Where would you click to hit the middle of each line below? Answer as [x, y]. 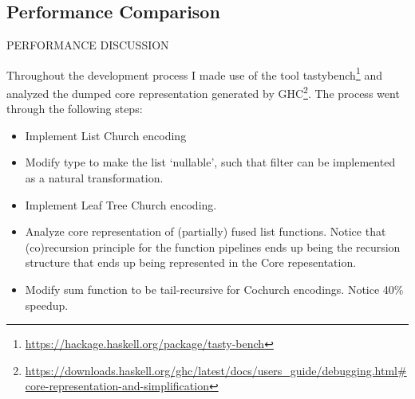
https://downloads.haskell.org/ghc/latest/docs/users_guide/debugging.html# [216, 370]
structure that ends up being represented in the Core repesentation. [191, 262]
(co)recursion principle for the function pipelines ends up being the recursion [213, 246]
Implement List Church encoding [106, 135]
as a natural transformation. [94, 178]
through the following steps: [75, 109]
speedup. [47, 305]
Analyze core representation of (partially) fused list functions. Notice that [206, 231]
